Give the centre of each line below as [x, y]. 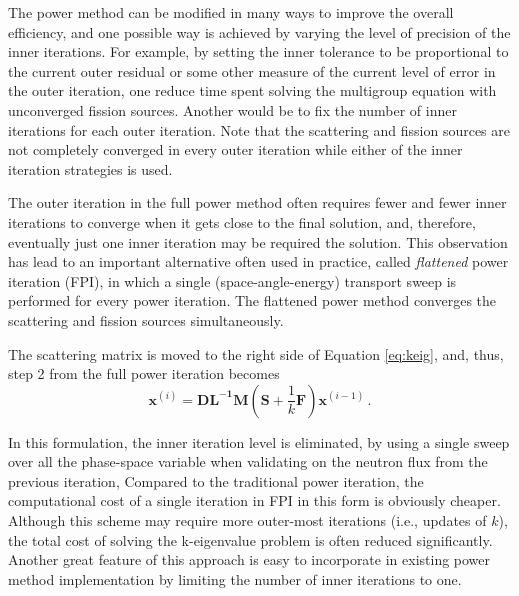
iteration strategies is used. [90, 168]
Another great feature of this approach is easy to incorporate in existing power [249, 559]
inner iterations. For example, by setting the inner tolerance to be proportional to [258, 51]
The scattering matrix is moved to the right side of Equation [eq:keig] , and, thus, [256, 353]
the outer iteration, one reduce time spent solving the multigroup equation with [252, 90]
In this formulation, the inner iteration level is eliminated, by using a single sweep [259, 441]
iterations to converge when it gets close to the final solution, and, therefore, [242, 221]
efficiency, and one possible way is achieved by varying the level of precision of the [259, 31]
